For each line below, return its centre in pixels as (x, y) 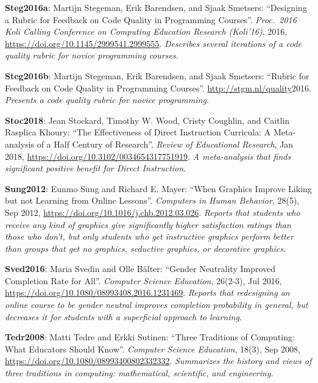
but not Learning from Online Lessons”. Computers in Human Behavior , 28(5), (152, 200)
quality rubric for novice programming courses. (92, 55)
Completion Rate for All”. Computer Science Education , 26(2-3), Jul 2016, (143, 280)
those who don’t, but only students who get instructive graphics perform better (149, 236)
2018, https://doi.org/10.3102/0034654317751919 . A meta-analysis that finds (148, 156)
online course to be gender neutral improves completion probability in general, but (157, 305)
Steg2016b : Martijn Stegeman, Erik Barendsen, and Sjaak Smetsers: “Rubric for (157, 75)
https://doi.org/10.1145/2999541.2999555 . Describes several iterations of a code (153, 43)
